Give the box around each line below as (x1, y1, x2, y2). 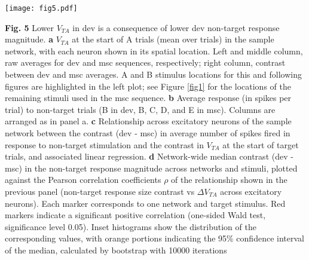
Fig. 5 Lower (5, 21, 54, 33)
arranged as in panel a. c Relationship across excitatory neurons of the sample (5, 115, 292, 127)
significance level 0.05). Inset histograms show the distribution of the (5, 220, 256, 233)
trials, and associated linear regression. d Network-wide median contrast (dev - (5, 150, 293, 163)
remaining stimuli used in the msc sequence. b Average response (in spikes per (5, 91, 292, 104)
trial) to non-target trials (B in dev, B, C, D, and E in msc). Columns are (5, 103, 276, 115)
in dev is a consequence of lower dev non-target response (72, 21, 280, 33)
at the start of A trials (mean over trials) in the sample (72, 33, 274, 45)
